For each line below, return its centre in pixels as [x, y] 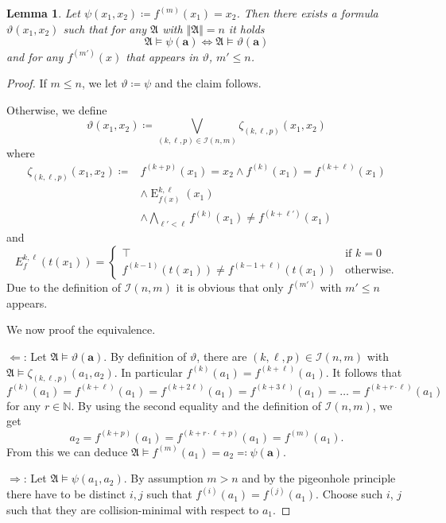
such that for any [105, 28]
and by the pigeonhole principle [319, 478]
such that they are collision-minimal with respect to [133, 509]
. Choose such [349, 494]
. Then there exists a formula [307, 13]
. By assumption [163, 478]
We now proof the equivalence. [81, 329]
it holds [246, 28]
